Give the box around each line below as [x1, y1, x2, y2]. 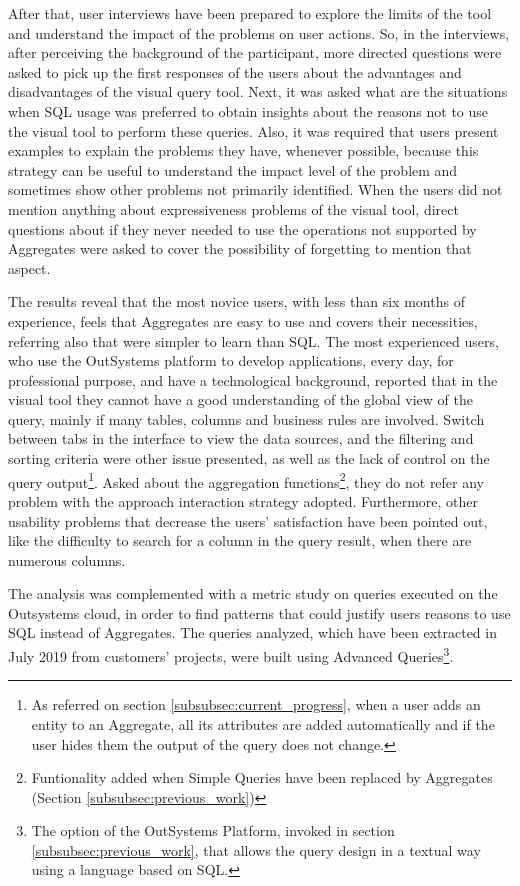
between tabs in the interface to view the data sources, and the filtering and [8, 428, 474, 449]
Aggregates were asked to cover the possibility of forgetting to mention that [8, 238, 472, 259]
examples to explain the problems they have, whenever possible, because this [8, 140, 479, 161]
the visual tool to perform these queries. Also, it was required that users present [8, 120, 499, 141]
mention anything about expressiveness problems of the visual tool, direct [8, 198, 459, 219]
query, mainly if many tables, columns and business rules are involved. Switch [8, 408, 485, 429]
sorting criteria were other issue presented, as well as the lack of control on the [8, 448, 490, 469]
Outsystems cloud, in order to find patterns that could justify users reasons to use [8, 602, 511, 623]
